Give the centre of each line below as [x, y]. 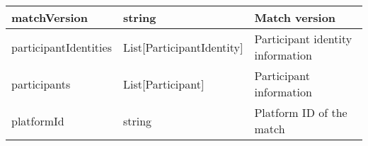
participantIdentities [62, 47]
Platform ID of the [301, 112]
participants [41, 84]
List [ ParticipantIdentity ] [183, 47]
